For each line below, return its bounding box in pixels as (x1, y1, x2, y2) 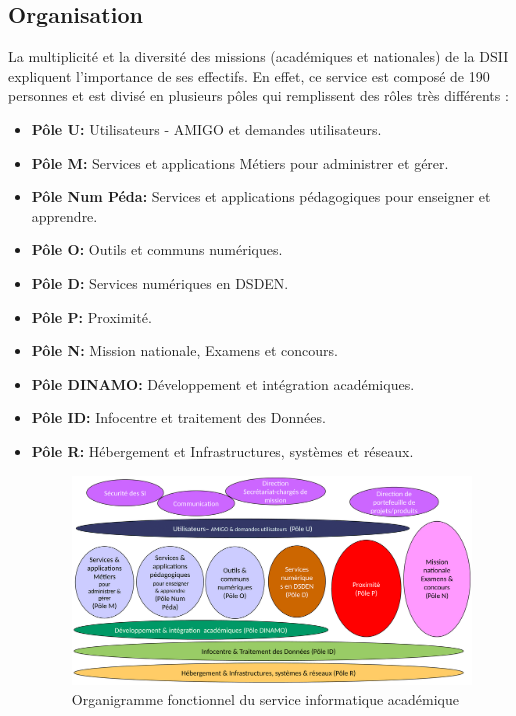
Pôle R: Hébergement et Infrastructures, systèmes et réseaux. (31, 440, 414, 461)
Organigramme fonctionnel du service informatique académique (71, 688, 459, 709)
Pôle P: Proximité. (31, 306, 152, 327)
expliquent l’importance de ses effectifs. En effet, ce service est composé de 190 (8, 65, 490, 86)
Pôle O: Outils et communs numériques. (31, 239, 283, 260)
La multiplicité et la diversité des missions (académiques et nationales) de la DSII (8, 46, 509, 67)
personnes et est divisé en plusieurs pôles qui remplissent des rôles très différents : (8, 85, 509, 106)
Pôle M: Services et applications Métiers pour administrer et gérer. (31, 152, 449, 173)
